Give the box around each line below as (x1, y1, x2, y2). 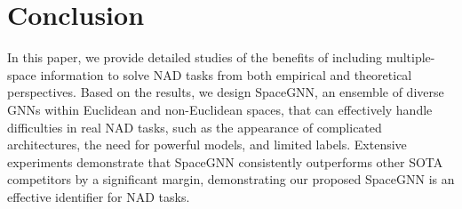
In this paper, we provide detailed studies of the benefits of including (7, 48, 382, 67)
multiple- (386, 48, 435, 67)
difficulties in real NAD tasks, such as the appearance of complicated (7, 117, 382, 136)
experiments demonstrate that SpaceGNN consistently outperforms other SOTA (7, 152, 443, 171)
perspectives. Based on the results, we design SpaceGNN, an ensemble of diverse (7, 83, 444, 101)
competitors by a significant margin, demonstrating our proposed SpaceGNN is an (7, 170, 455, 189)
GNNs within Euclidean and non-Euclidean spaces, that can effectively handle (7, 100, 433, 118)
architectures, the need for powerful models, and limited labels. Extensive (7, 135, 407, 154)
